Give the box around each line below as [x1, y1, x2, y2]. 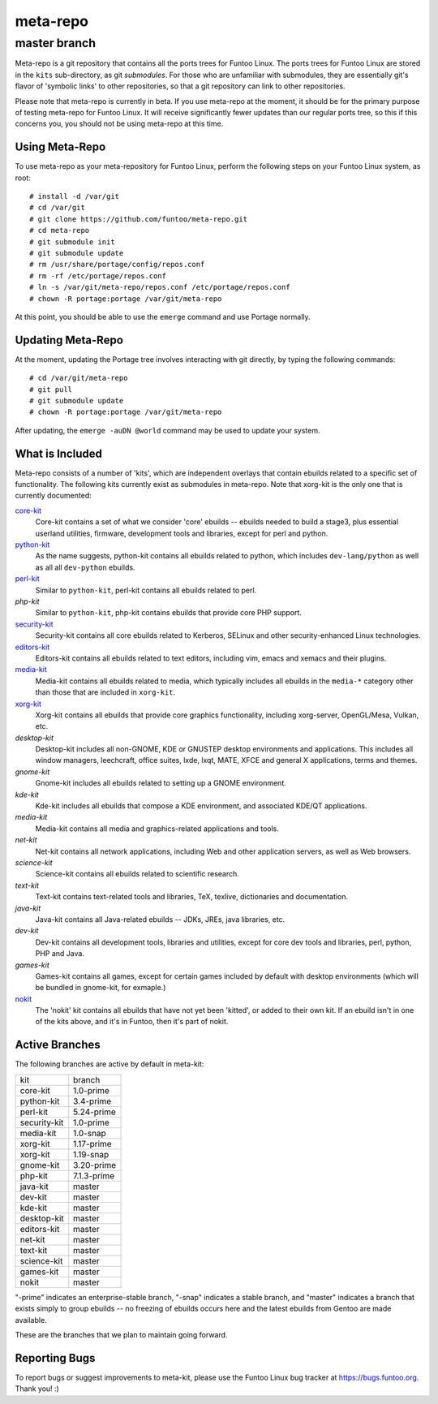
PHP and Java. [35, 949, 85, 958]
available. [15, 1315, 48, 1324]
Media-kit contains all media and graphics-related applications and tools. [35, 824, 280, 833]
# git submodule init [29, 237, 115, 247]
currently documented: [15, 491, 92, 501]
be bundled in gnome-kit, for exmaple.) [35, 983, 166, 993]
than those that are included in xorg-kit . [35, 687, 176, 697]
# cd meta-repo [29, 226, 90, 235]
